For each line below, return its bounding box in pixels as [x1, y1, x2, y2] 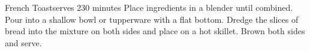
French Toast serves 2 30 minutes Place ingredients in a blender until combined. [5, 1, 293, 13]
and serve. [5, 36, 42, 49]
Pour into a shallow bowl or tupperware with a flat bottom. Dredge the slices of [5, 13, 299, 25]
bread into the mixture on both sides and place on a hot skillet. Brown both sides [5, 25, 305, 37]
